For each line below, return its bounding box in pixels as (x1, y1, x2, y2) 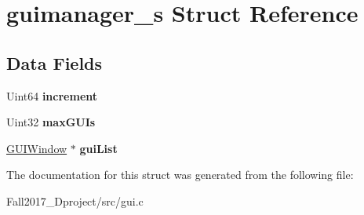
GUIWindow (6, 140, 67, 156)
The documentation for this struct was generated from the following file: (6, 166, 354, 183)
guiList (79, 140, 118, 156)
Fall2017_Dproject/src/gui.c (6, 192, 144, 209)
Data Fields (6, 50, 103, 75)
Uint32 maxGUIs (6, 114, 96, 130)
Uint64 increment (6, 87, 98, 104)
